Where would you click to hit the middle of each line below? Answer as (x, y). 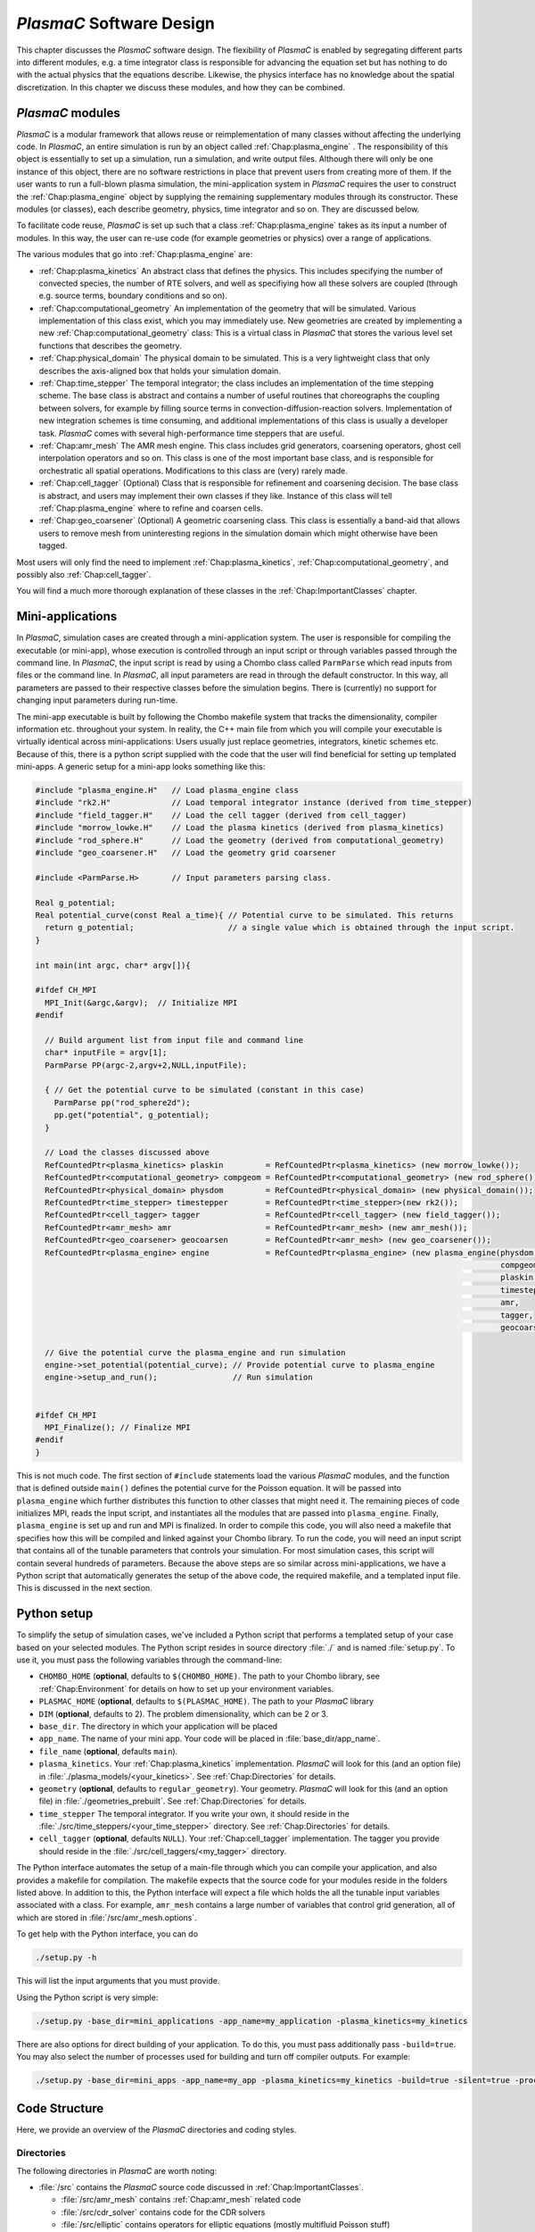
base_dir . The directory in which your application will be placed (158, 1726)
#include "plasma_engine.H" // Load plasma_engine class (167, 791)
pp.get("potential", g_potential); (132, 1115)
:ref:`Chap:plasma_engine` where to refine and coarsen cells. (151, 508)
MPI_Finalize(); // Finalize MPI (118, 1428)
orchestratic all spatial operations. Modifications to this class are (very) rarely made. (193, 471)
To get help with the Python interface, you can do (107, 1934)
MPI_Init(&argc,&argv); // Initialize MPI (141, 1003)
